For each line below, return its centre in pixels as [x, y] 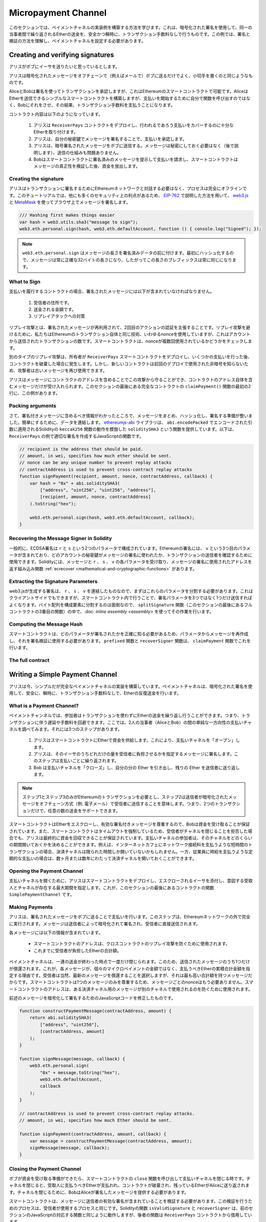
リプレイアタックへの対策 [59, 316]
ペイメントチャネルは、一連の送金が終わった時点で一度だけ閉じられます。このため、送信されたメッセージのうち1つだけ [130, 962]
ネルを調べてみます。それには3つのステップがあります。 [66, 729]
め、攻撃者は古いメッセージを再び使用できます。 [58, 371]
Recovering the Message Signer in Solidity [61, 539]
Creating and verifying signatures [62, 55]
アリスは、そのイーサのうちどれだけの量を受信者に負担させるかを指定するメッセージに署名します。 [134, 754]
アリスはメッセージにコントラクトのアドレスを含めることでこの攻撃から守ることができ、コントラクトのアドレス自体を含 [131, 379]
